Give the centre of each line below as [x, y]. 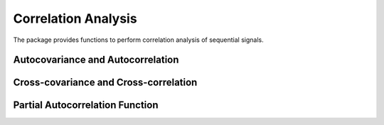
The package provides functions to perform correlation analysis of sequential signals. [138, 40]
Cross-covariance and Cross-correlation [105, 83]
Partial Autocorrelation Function [86, 105]
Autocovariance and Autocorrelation [96, 60]
